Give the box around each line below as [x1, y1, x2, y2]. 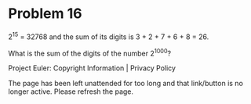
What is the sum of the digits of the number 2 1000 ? [8, 47, 171, 58]
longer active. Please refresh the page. [8, 87, 134, 96]
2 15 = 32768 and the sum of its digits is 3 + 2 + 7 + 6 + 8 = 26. [8, 30, 209, 41]
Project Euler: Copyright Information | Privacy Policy [8, 63, 176, 73]
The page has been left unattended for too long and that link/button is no [8, 79, 243, 88]
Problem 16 [8, 5, 82, 23]
